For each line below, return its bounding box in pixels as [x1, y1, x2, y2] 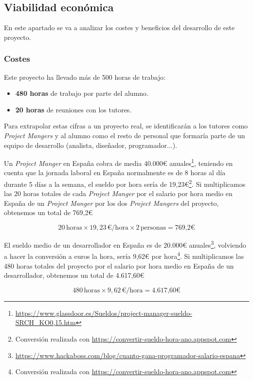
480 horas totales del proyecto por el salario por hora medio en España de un [4, 260, 234, 271]
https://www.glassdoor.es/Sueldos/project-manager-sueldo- [15, 308, 192, 318]
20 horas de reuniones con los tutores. [15, 104, 132, 114]
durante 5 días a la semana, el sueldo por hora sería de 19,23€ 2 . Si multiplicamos [4, 178, 246, 189]
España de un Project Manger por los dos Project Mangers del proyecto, [4, 198, 219, 208]
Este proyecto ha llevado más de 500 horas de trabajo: [4, 72, 165, 82]
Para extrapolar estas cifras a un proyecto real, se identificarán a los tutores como [4, 121, 248, 131]
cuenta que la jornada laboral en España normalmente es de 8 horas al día [4, 167, 226, 178]
